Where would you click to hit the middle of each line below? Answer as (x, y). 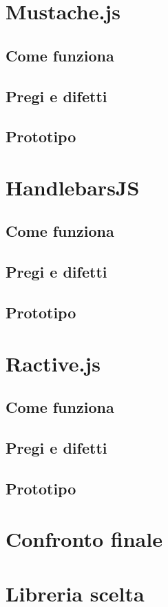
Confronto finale (84, 539)
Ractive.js (53, 363)
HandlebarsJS (73, 187)
